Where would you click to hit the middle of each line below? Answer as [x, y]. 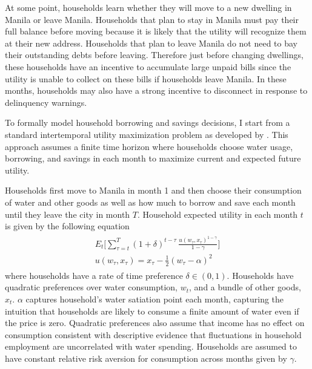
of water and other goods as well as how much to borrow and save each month [150, 202]
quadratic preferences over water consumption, [91, 287]
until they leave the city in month [68, 214]
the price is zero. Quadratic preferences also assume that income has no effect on [155, 323]
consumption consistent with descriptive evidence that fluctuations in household [153, 334]
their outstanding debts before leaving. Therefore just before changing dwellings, [154, 55]
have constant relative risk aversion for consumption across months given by [146, 358]
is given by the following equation [67, 226]
